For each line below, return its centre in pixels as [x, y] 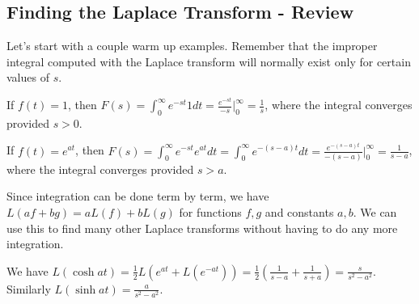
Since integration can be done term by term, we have [138, 196]
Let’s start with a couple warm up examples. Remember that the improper [192, 46]
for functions [210, 212]
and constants [299, 212]
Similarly [29, 288]
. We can [375, 212]
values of [28, 77]
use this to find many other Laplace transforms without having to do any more [202, 228]
